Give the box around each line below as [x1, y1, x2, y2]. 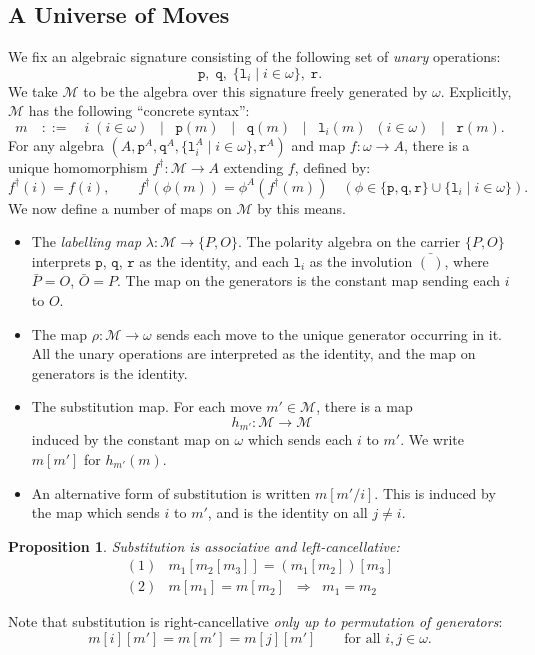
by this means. [257, 197, 346, 218]
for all [344, 632, 381, 646]
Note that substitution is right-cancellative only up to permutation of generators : [8, 611, 503, 632]
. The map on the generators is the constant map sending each [117, 270, 501, 291]
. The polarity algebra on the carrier [237, 231, 461, 252]
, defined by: [294, 156, 371, 177]
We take [8, 80, 58, 101]
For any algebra [8, 134, 104, 155]
